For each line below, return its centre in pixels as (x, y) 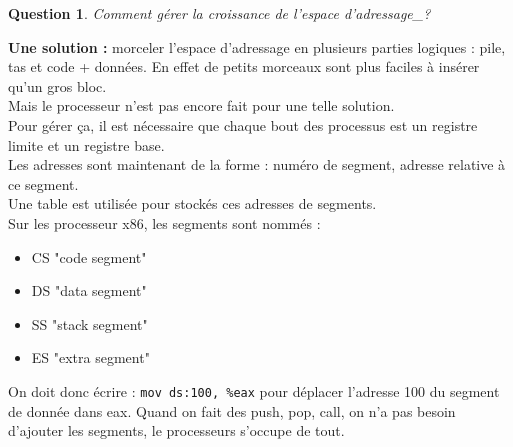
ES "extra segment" (90, 357)
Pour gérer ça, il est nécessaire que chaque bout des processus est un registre (243, 124)
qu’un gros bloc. (57, 85)
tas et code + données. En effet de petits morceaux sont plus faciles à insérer (244, 66)
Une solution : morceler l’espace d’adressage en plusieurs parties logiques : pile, (257, 46)
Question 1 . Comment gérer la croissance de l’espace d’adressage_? (219, 13)
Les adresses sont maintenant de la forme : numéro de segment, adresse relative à (257, 164)
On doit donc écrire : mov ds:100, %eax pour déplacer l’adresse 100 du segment (254, 390)
